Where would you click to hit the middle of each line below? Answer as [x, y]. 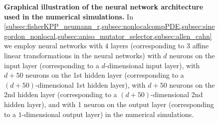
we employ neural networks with [53, 46]
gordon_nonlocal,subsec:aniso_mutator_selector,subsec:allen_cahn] [108, 36]
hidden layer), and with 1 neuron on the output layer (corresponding [109, 104]
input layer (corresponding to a [52, 65]
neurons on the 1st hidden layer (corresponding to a [105, 75]
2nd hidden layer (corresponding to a [61, 94]
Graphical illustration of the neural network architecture [104, 6]
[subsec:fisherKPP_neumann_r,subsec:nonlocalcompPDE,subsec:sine [109, 26]
